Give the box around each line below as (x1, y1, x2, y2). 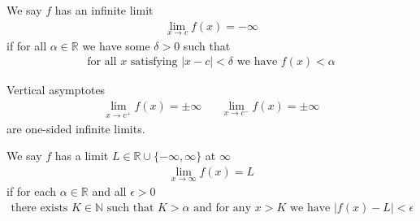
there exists (11, 201, 68, 214)
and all (92, 183, 127, 200)
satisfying (130, 56, 178, 68)
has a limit (54, 147, 109, 164)
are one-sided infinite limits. (6, 119, 145, 136)
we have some (82, 37, 150, 54)
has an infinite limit (54, 2, 154, 18)
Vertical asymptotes (6, 81, 106, 98)
